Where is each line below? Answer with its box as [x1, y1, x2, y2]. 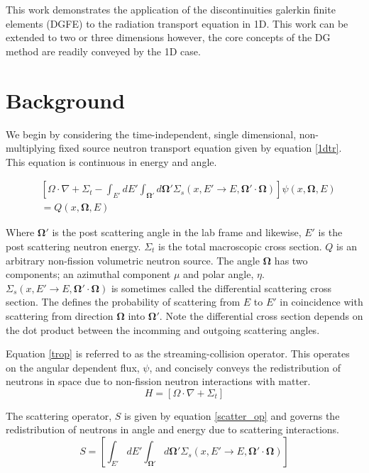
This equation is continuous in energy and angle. [6, 154, 217, 169]
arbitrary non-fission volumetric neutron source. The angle [6, 252, 260, 267]
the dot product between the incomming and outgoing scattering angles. [6, 322, 320, 337]
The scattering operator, [6, 408, 112, 423]
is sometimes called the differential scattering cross [111, 280, 331, 295]
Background [6, 85, 126, 114]
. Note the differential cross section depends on [159, 308, 363, 323]
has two [274, 252, 308, 267]
